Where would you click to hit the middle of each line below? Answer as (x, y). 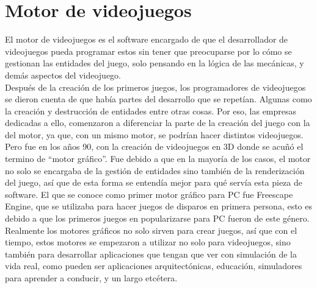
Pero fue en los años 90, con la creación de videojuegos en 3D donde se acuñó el (154, 146)
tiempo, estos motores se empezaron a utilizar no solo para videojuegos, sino (148, 242)
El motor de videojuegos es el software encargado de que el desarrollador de (147, 39)
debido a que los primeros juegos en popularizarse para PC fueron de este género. (157, 218)
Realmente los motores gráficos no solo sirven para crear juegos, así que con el (151, 230)
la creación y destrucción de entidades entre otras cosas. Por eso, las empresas (151, 111)
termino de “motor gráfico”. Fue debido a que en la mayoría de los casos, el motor (158, 159)
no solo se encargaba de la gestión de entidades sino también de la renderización (155, 170)
